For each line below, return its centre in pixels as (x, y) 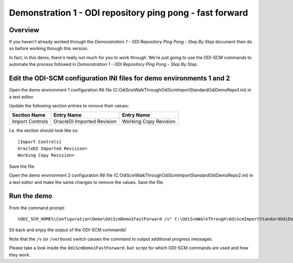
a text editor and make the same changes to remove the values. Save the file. (87, 182)
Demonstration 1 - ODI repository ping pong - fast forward (129, 13)
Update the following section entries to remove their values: (69, 105)
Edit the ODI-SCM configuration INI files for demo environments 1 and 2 (120, 78)
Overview (24, 30)
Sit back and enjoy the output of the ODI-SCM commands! (68, 230)
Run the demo (31, 196)
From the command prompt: (37, 208)
